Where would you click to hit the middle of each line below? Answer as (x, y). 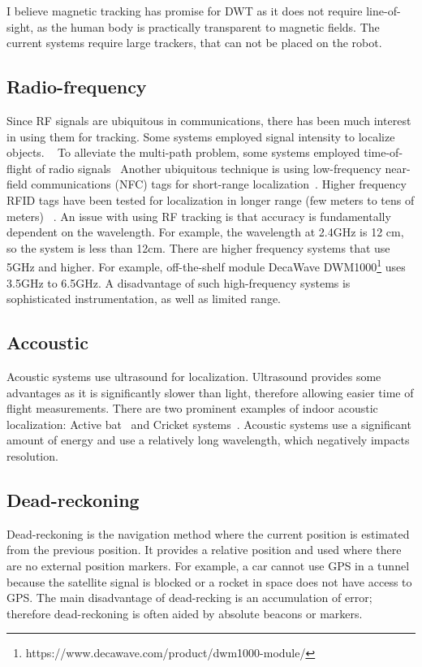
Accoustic (47, 342)
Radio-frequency (77, 87)
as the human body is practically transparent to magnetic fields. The (208, 26)
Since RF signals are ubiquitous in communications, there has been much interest (209, 120)
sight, (20, 26)
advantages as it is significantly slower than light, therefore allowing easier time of (210, 392)
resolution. (32, 455)
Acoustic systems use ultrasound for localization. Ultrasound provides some (194, 376)
